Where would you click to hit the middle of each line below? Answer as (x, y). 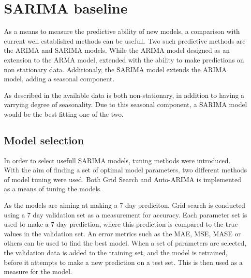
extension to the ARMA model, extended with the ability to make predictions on (124, 59)
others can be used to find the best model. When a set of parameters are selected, (125, 243)
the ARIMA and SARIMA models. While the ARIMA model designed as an (117, 50)
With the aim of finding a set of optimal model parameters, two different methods (125, 170)
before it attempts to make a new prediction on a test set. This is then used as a (123, 262)
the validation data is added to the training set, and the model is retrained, (116, 253)
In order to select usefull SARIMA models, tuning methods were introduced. (117, 160)
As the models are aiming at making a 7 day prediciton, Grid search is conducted (125, 205)
